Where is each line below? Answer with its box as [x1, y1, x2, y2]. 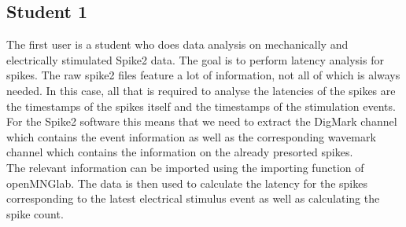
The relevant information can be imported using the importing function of [6, 159, 364, 175]
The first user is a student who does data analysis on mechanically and [6, 36, 349, 53]
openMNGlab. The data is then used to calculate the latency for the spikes [6, 174, 367, 191]
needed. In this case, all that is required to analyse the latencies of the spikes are [6, 82, 396, 98]
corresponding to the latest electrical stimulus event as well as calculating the [6, 190, 380, 207]
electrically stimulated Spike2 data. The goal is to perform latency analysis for [6, 51, 384, 68]
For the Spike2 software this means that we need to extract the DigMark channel [6, 113, 397, 130]
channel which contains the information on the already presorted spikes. [6, 144, 353, 160]
